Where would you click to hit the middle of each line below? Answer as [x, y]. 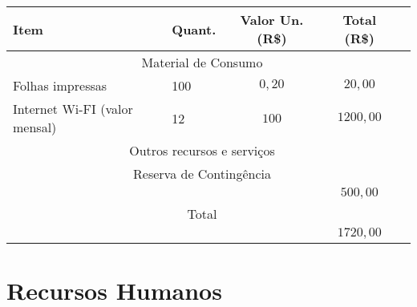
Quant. [194, 29]
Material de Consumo [202, 62]
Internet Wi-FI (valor [73, 109]
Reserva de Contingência [202, 174]
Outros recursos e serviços [202, 150]
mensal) [35, 127]
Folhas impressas [60, 85]
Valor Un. [272, 20]
